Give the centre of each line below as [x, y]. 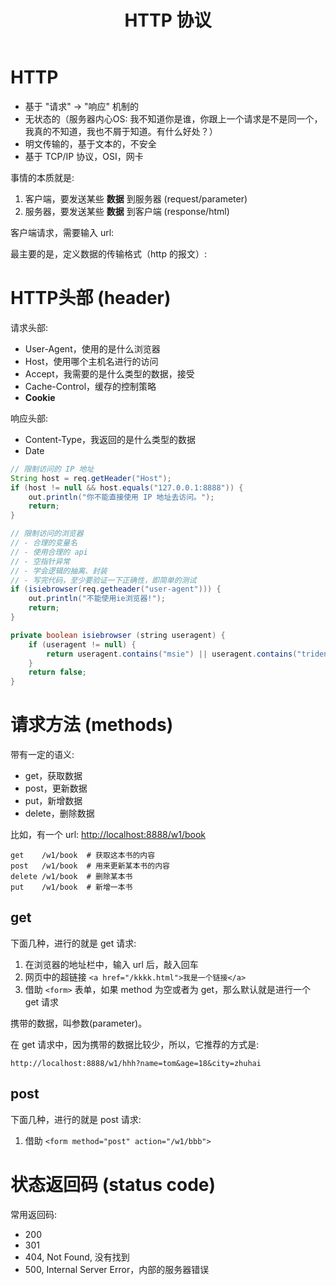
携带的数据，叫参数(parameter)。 [79, 1023]
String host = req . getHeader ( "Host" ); [91, 478]
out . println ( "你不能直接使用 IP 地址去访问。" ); [121, 497]
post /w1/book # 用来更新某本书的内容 [90, 866]
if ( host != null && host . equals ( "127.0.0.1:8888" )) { [127, 487]
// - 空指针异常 [40, 561]
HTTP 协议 [168, 20]
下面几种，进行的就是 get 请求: [73, 943]
